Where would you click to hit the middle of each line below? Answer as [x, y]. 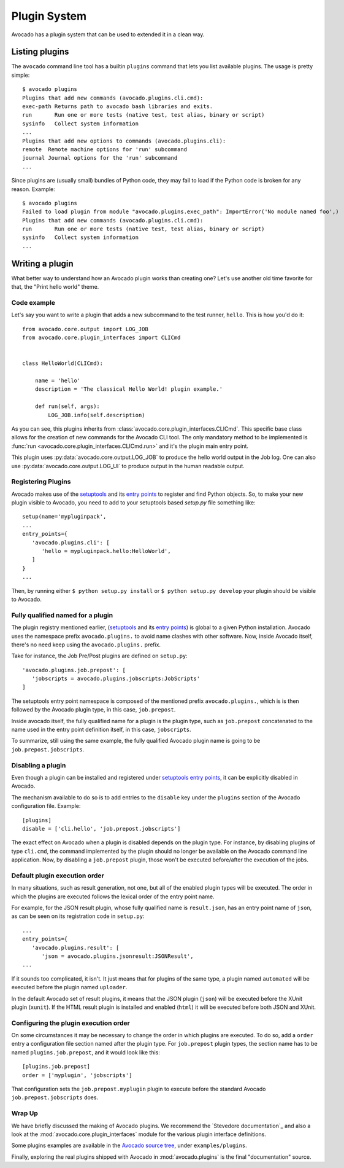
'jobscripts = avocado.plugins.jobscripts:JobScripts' [116, 679]
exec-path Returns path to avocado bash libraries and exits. [118, 107]
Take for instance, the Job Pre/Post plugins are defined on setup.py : [100, 656]
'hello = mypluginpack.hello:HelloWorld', [106, 551]
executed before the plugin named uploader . [69, 987]
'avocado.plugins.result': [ [75, 947]
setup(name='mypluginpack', [64, 517]
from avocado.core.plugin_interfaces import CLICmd [101, 338]
